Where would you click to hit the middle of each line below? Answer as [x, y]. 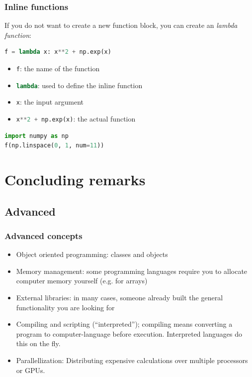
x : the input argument [50, 102]
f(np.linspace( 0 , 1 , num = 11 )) [54, 146]
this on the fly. [38, 343]
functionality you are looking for [65, 307]
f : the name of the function [58, 68]
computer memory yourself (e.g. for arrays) [82, 281]
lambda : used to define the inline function [79, 85]
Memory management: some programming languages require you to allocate [132, 271]
